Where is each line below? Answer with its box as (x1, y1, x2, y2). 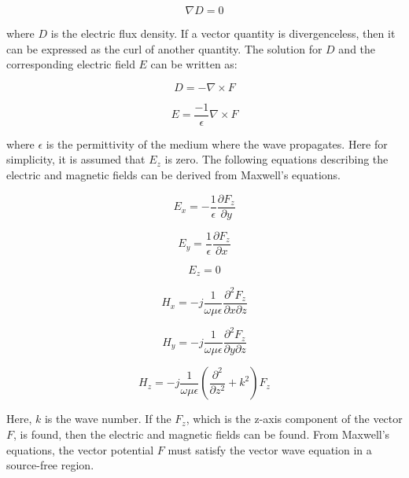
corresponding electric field (6, 56, 135, 72)
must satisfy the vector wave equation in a (168, 441, 372, 458)
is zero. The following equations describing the (164, 151, 389, 167)
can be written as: (150, 56, 238, 72)
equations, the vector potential (6, 441, 154, 458)
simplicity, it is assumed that (6, 151, 146, 167)
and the (338, 40, 376, 57)
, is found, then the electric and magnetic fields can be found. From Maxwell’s (13, 425, 390, 442)
